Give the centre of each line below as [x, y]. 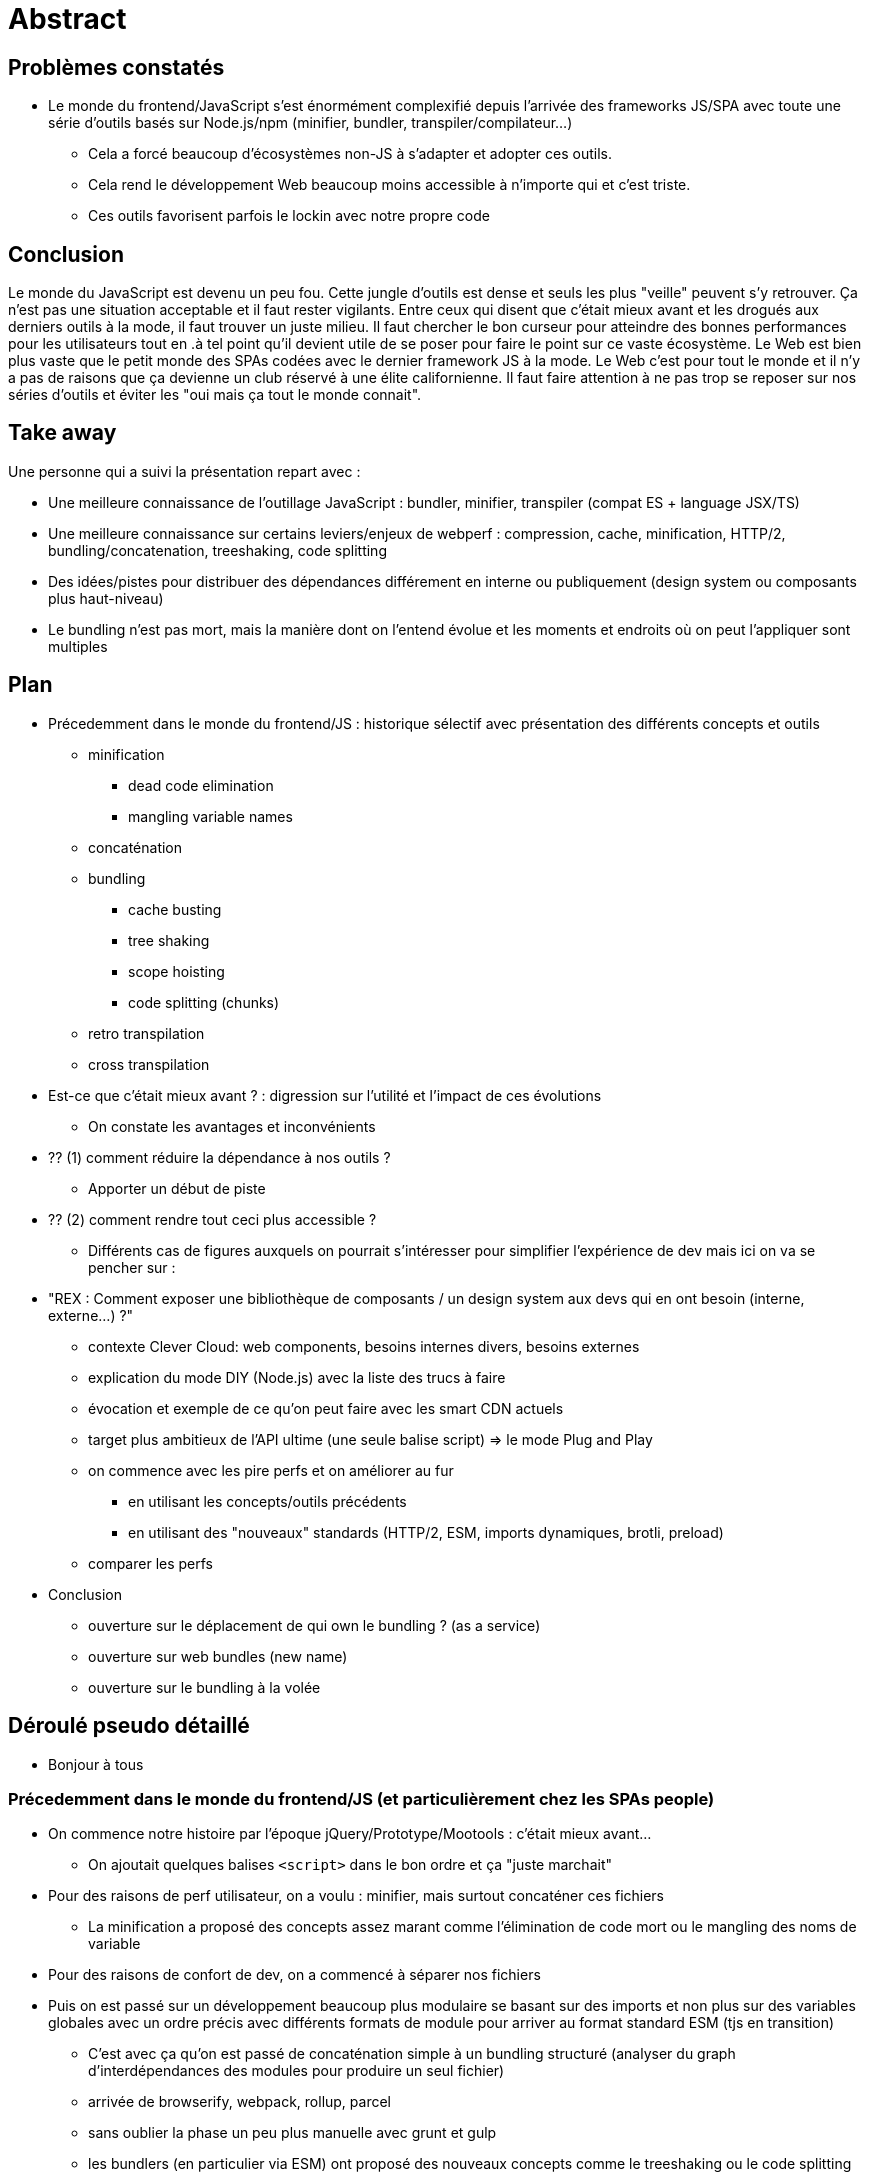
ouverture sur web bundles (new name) [218, 1656]
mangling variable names [210, 816]
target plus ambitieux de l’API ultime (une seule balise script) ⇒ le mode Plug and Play [370, 1439]
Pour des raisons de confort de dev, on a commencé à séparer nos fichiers [294, 1975]
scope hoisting [176, 971]
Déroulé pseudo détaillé [129, 1726]
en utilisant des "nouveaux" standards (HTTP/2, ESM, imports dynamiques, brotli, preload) [426, 1532]
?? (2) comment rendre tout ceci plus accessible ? [212, 1219]
